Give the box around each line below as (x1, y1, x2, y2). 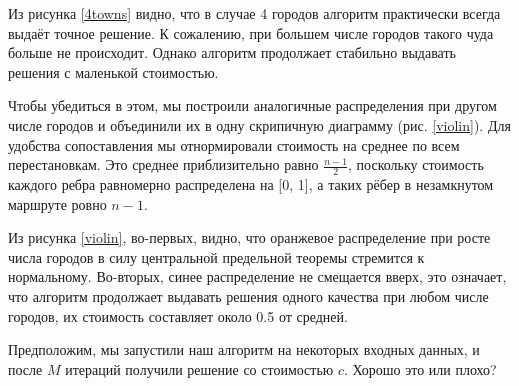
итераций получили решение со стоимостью (65, 358, 334, 379)
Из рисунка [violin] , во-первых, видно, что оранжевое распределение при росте (8, 227, 491, 248)
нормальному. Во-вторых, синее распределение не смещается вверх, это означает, (8, 266, 507, 287)
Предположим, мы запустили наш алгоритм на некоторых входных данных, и (8, 339, 480, 360)
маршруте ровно (8, 193, 107, 214)
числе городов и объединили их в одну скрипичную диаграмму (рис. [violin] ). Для (8, 114, 511, 135)
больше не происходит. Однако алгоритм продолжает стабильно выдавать (8, 42, 456, 63)
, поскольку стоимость (348, 154, 484, 175)
